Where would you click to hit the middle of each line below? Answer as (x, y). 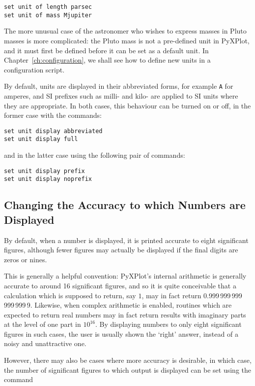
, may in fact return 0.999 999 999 (192, 295)
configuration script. (34, 69)
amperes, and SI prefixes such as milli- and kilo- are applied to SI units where (121, 95)
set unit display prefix (44, 171)
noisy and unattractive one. (45, 343)
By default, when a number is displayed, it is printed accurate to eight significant (126, 240)
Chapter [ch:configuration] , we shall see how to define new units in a (107, 60)
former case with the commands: (53, 115)
